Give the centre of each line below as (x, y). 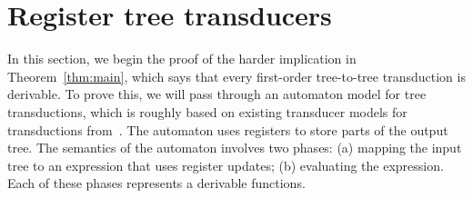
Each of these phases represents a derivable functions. (156, 183)
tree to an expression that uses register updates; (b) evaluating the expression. (226, 165)
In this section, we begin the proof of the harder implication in (182, 59)
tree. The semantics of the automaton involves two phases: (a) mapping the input (235, 148)
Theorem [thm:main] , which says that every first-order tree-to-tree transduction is (236, 76)
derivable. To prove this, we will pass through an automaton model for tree (217, 94)
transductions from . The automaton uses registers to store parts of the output (228, 129)
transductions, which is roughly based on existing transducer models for (207, 111)
